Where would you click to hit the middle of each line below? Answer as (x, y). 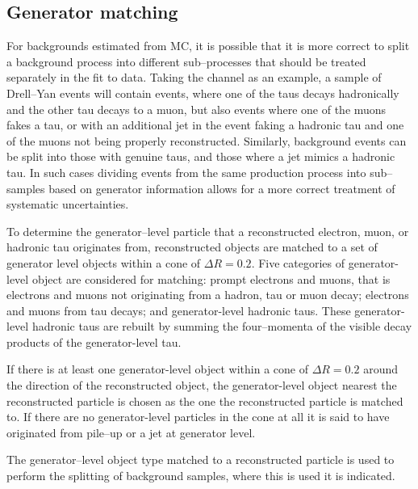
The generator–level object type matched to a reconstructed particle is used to (201, 459)
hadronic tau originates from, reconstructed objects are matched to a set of (192, 247)
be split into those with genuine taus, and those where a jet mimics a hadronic (201, 156)
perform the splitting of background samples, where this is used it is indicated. (201, 476)
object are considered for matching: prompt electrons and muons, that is (211, 278)
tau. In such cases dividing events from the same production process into (186, 172)
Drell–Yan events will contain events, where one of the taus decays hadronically (203, 93)
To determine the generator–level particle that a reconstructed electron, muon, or (208, 231)
